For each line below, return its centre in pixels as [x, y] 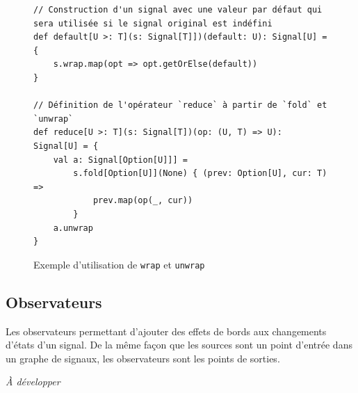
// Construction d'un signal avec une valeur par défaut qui [178, 10]
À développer [33, 382]
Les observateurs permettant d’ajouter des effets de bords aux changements [166, 331]
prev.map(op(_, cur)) [143, 201]
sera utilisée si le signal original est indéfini [153, 23]
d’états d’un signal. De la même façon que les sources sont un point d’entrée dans [179, 345]
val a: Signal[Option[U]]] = [120, 160]
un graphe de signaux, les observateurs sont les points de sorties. [143, 358]
